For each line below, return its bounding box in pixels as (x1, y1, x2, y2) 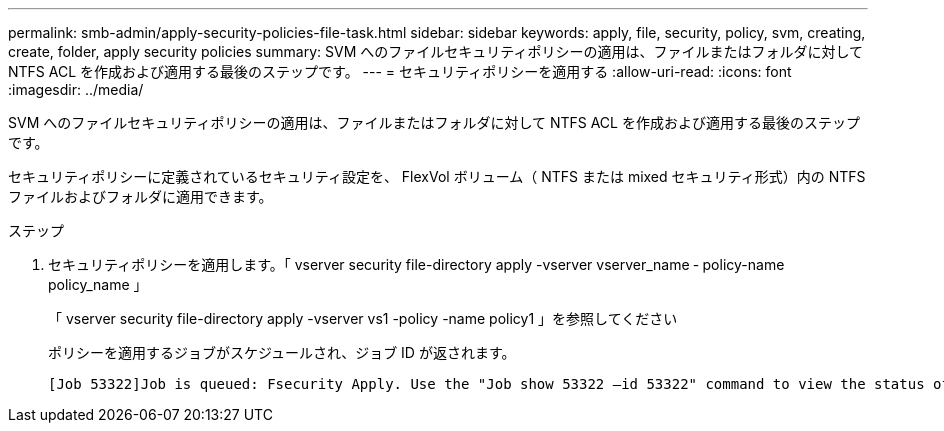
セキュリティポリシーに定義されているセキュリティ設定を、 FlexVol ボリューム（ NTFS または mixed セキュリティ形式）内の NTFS (8, 168, 866, 185)
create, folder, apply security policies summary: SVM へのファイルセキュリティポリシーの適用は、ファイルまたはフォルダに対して (8, 43, 863, 60)
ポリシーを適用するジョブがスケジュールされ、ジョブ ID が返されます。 (48, 344, 516, 361)
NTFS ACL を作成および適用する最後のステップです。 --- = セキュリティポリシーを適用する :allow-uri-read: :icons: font (8, 63, 792, 80)
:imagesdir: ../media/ (8, 81, 144, 98)
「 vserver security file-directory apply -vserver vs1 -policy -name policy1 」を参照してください (48, 310, 678, 327)
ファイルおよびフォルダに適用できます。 (8, 188, 273, 205)
